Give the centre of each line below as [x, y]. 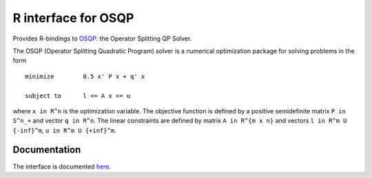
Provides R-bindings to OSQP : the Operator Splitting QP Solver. [102, 38]
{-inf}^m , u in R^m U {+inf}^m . [64, 130]
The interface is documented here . [62, 166]
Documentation [47, 150]
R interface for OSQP [73, 18]
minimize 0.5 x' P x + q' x [85, 76]
